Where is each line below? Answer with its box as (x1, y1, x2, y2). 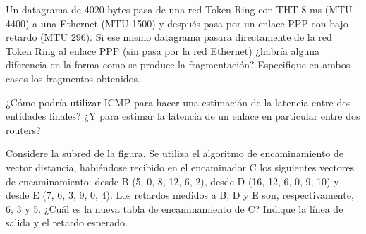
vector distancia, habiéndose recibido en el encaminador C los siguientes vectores (6, 159, 355, 174)
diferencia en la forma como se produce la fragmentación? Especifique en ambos (6, 57, 350, 72)
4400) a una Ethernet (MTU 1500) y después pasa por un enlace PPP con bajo (6, 16, 348, 30)
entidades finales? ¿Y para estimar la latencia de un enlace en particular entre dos (6, 109, 360, 123)
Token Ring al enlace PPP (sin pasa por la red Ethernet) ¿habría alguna (6, 43, 320, 58)
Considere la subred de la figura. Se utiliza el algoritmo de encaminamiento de (6, 146, 344, 161)
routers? (6, 122, 41, 137)
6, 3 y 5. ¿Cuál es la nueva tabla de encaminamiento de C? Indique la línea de (6, 201, 343, 216)
